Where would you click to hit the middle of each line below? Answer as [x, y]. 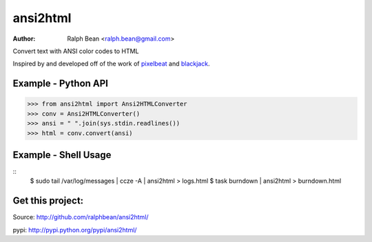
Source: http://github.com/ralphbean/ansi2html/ [81, 217]
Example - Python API [60, 84]
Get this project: [48, 201]
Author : [24, 39]
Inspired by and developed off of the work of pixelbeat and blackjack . [111, 64]
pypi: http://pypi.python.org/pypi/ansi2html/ [75, 230]
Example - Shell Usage [62, 155]
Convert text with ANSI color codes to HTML [76, 51]
